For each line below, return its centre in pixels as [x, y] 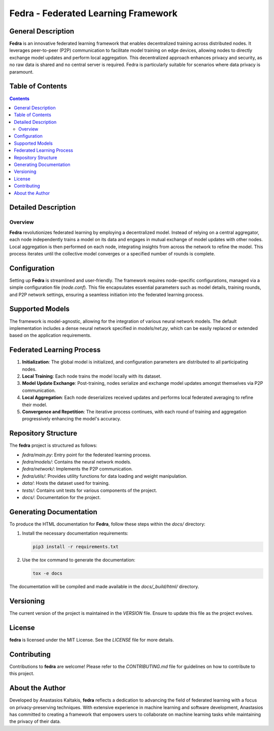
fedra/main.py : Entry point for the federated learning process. [87, 455]
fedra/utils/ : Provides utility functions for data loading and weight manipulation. [105, 476]
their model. [35, 405]
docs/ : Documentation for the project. [61, 497]
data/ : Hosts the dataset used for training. [66, 483]
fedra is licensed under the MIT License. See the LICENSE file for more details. [92, 640]
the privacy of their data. [35, 721]
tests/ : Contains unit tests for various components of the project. [90, 490]
